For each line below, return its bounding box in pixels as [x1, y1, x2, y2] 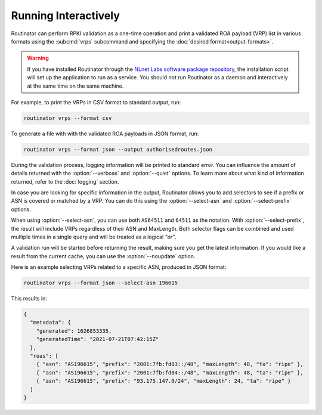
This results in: [11, 295, 47, 302]
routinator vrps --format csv [23, 114, 112, 122]
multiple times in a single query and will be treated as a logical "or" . [11, 233, 177, 240]
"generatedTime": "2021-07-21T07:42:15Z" [36, 336, 159, 343]
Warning [27, 54, 49, 62]
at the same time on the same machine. [27, 82, 124, 89]
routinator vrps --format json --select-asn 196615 [23, 280, 178, 286]
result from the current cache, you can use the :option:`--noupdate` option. [11, 252, 196, 259]
